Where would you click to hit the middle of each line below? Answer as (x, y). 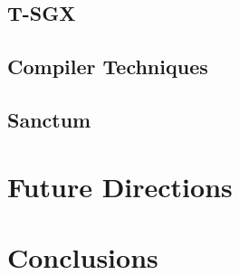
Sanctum (49, 119)
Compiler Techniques (108, 66)
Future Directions (120, 186)
